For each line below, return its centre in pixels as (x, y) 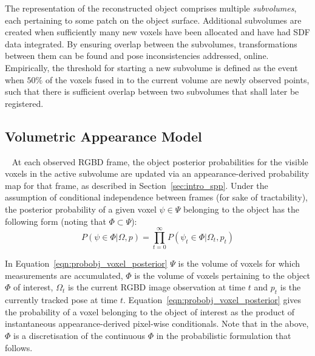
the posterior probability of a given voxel (81, 209)
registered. (24, 103)
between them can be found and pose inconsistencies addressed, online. (137, 56)
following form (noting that (56, 221)
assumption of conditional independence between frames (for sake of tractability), (156, 197)
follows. (19, 347)
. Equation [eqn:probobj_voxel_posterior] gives (212, 300)
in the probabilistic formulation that (224, 335)
